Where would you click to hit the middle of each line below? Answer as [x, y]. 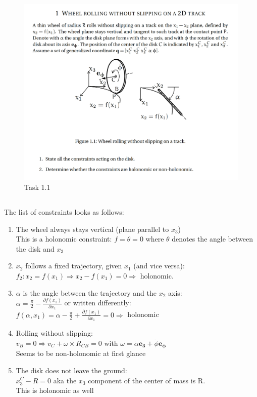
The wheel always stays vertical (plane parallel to [92, 229]
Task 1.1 [37, 187]
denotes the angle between [212, 239]
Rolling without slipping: [54, 333]
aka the [65, 380]
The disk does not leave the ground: [71, 370]
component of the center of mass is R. [147, 380]
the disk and [35, 248]
